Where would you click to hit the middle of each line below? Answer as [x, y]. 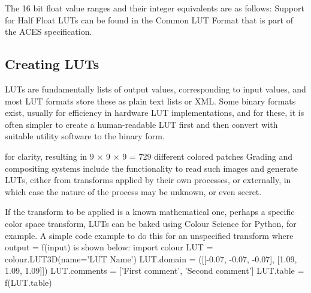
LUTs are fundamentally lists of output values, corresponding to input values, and [155, 89]
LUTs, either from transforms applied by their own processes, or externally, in [148, 180]
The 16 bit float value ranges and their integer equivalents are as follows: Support [155, 8]
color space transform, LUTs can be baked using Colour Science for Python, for [151, 223]
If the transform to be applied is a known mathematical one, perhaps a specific [150, 212]
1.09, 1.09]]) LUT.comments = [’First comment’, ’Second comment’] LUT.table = [155, 270]
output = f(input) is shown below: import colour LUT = [109, 247]
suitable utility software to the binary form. [85, 136]
